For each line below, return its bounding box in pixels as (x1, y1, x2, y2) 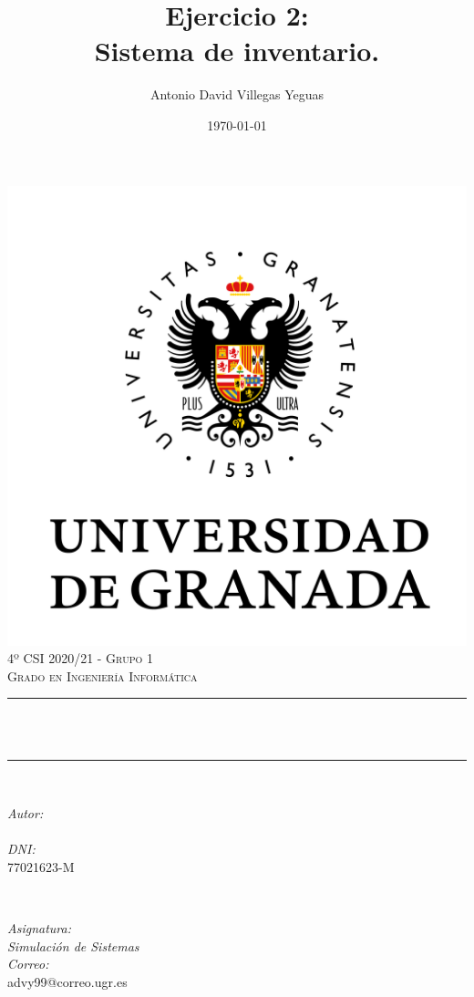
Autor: (7, 804, 44, 823)
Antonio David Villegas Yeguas (149, 85, 325, 104)
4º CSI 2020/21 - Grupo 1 (7, 649, 153, 668)
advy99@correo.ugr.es (7, 971, 128, 991)
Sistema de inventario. (94, 32, 380, 69)
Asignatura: (7, 919, 71, 938)
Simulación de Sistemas (7, 936, 139, 955)
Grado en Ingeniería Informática (7, 666, 198, 685)
